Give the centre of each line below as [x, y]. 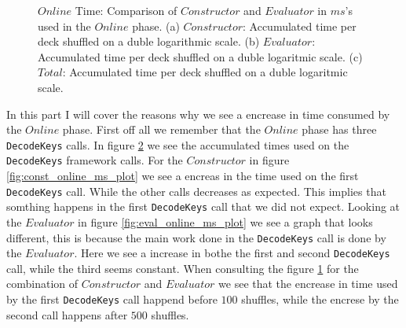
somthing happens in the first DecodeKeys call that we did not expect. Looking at [203, 206]
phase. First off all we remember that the [161, 129]
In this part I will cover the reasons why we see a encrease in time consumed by [198, 114]
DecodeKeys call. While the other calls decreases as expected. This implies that [196, 191]
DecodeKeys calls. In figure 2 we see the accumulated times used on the [178, 144]
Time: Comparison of [126, 10]
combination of [42, 284]
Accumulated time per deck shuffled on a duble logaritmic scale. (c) [200, 56]
